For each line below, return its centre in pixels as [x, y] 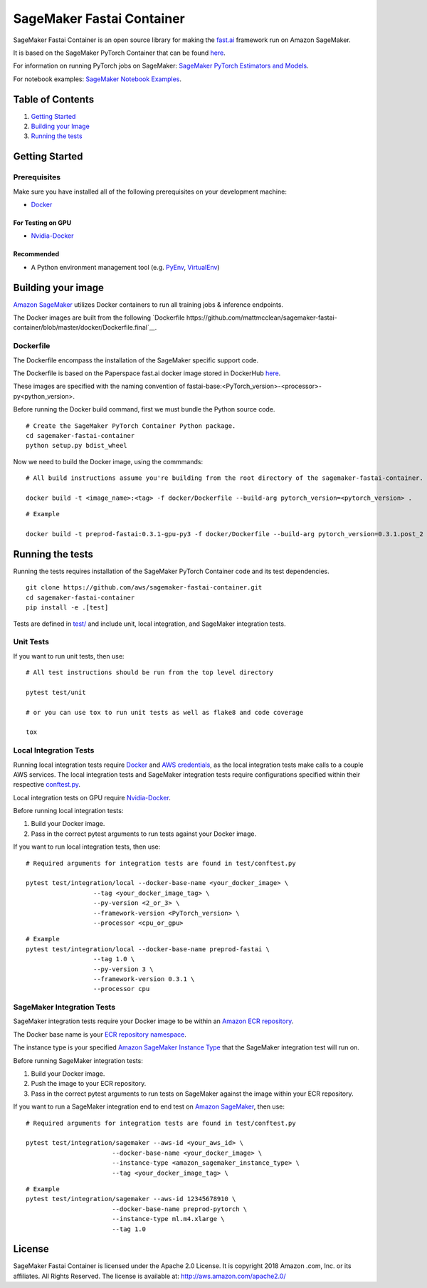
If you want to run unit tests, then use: [69, 656]
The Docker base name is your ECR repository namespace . [100, 1034]
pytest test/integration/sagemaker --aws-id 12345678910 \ [131, 1199]
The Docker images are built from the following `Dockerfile [99, 318]
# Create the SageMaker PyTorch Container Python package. [131, 426]
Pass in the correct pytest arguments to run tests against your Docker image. [143, 834]
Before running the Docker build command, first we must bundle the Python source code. [144, 409]
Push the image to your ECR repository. [89, 1084]
